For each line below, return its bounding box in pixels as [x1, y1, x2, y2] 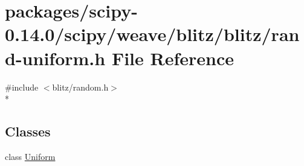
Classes [5, 122, 51, 141]
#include [5, 80, 39, 93]
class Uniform [5, 150, 56, 162]
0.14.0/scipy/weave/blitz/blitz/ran [5, 22, 300, 46]
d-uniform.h [5, 45, 106, 70]
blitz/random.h [52, 80, 109, 93]
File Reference [111, 45, 234, 70]
